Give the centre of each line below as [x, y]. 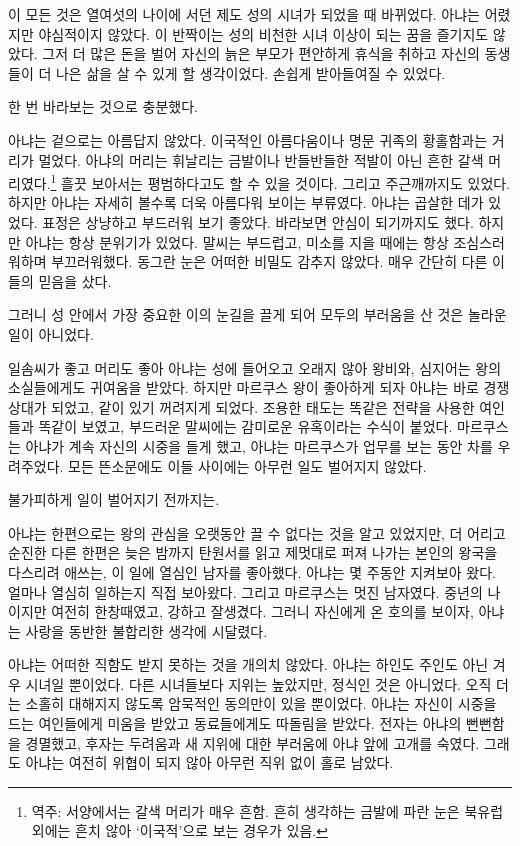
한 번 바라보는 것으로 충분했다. [103, 106]
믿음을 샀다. [75, 280]
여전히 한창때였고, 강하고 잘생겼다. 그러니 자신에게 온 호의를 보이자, [262, 611]
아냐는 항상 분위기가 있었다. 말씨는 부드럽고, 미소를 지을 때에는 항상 [237, 241]
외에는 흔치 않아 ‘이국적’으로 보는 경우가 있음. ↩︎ [179, 830]
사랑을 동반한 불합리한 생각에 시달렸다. [146, 630]
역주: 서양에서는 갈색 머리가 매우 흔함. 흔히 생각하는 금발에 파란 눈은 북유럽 [267, 810]
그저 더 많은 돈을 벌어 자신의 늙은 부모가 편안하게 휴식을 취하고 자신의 [261, 53]
